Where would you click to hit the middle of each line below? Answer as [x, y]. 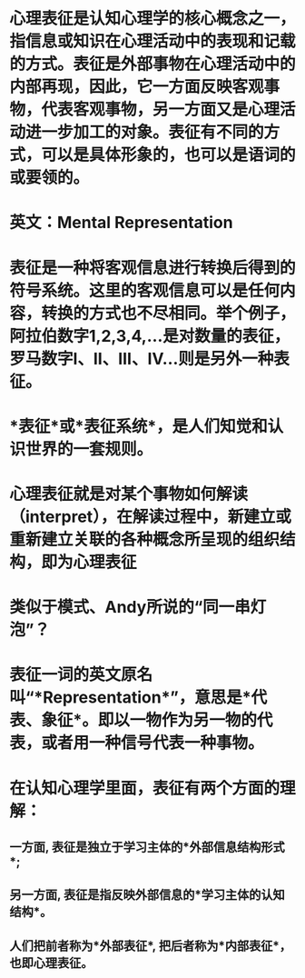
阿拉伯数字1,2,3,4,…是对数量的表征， [150, 336]
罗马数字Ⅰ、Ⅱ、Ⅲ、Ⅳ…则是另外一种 [142, 359]
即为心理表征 [89, 562]
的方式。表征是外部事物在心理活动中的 [153, 64]
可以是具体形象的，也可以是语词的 [169, 155]
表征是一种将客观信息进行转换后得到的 [153, 268]
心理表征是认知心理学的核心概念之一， [153, 19]
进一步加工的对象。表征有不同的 [145, 132]
